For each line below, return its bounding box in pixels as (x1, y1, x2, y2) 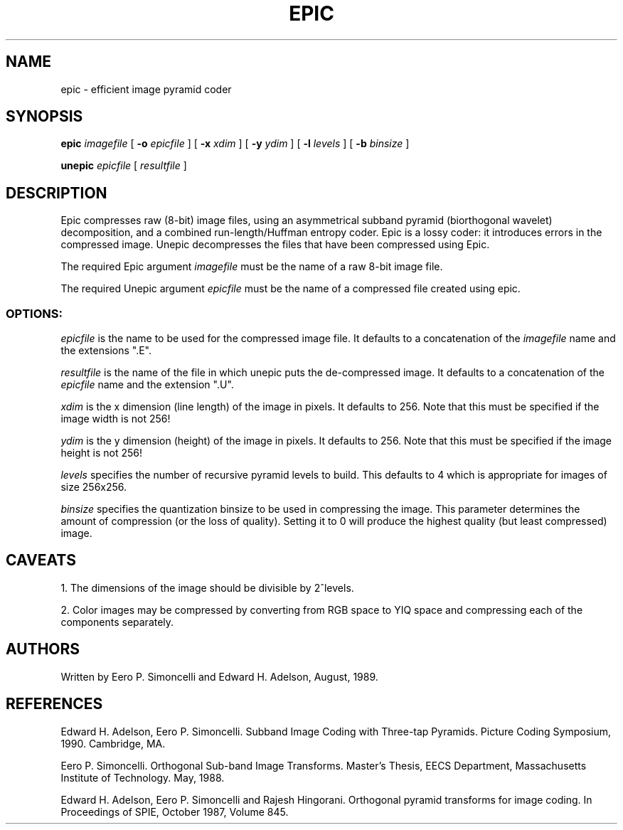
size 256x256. (60, 481, 127, 494)
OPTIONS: (6, 306, 63, 321)
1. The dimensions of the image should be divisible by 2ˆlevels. (60, 581, 354, 594)
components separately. (60, 615, 174, 628)
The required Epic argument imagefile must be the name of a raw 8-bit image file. (60, 260, 443, 273)
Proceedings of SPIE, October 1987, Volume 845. (60, 805, 289, 818)
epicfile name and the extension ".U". (60, 378, 234, 391)
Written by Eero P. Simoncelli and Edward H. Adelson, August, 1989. (60, 670, 378, 683)
